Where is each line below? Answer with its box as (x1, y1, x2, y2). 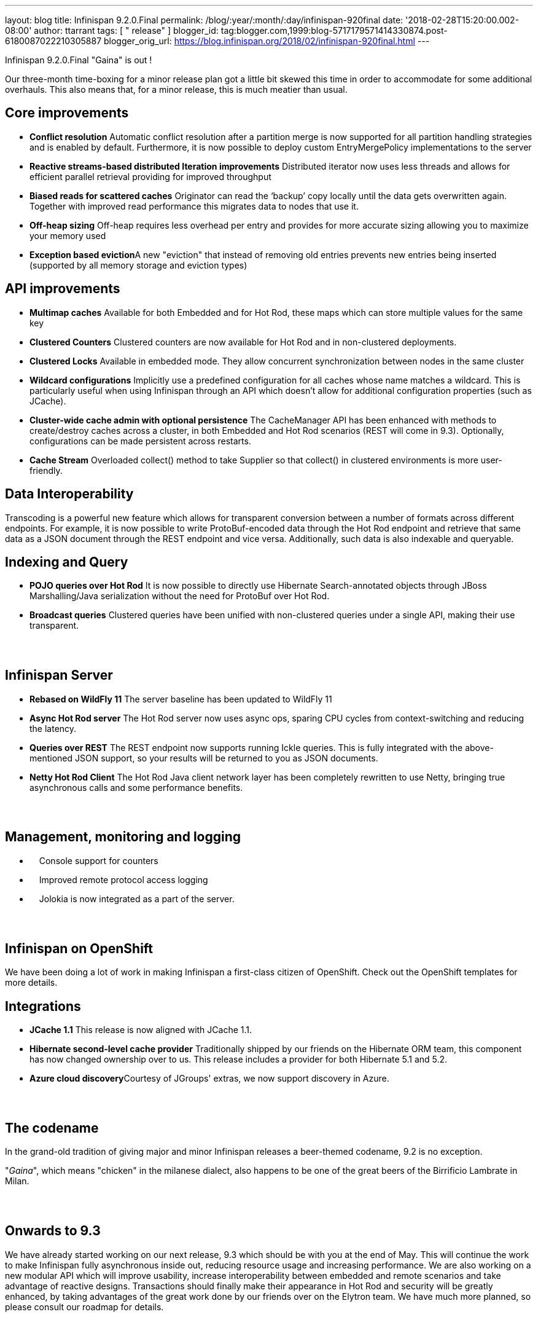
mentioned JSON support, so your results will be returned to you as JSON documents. (29, 752, 378, 763)
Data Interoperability (5, 486, 134, 502)
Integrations (5, 998, 81, 1014)
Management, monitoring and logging (5, 829, 241, 845)
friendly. (29, 465, 63, 476)
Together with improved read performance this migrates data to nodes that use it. (29, 200, 359, 211)
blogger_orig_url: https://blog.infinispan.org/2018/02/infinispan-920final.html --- (104, 36, 430, 46)
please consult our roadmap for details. (5, 1301, 164, 1312)
